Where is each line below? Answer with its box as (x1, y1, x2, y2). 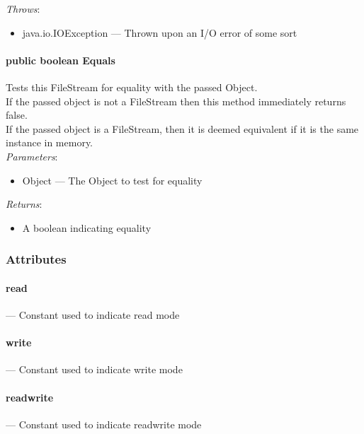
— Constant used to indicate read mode (6, 307, 180, 322)
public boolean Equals (6, 52, 115, 67)
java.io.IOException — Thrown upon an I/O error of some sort (22, 25, 297, 40)
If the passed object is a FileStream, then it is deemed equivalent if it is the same (6, 121, 359, 136)
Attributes (6, 250, 67, 268)
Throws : (6, 1, 40, 16)
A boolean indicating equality (22, 220, 152, 235)
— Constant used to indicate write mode (6, 362, 183, 377)
